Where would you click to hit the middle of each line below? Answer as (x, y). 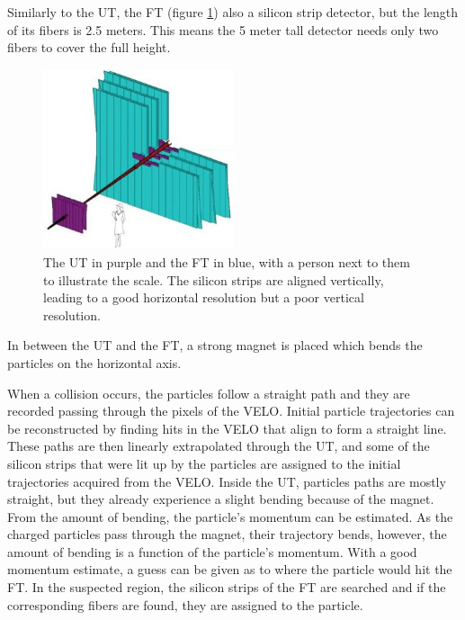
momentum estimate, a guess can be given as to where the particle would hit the (230, 569)
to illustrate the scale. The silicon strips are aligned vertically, (214, 279)
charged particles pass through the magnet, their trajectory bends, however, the (227, 534)
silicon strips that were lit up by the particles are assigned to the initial (204, 463)
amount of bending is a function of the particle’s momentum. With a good (212, 551)
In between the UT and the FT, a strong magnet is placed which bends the (215, 345)
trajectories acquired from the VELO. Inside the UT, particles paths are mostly (227, 481)
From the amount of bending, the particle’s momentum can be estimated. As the (230, 516)
